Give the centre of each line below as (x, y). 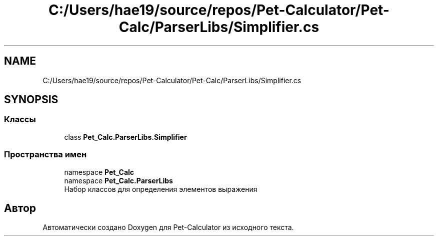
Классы (20, 119)
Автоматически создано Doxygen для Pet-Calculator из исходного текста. (168, 227)
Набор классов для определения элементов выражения (161, 189)
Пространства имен (45, 155)
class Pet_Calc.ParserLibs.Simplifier (125, 137)
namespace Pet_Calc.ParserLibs (118, 180)
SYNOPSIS (31, 100)
